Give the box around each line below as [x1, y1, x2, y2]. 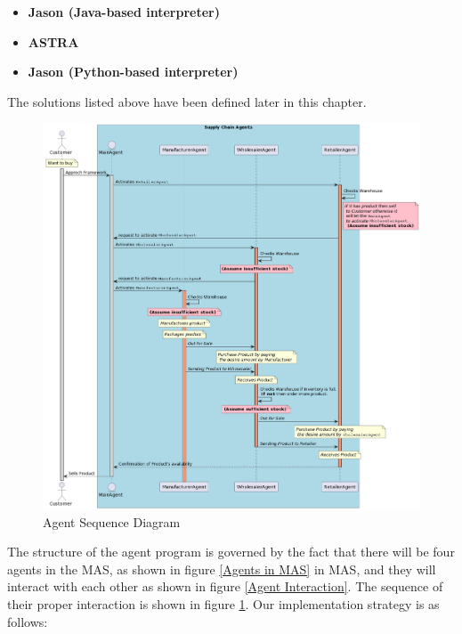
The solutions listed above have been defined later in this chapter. [7, 92, 367, 110]
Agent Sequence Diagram [43, 512, 181, 531]
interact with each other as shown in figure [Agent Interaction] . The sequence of [7, 577, 443, 596]
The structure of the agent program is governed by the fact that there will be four [7, 542, 455, 561]
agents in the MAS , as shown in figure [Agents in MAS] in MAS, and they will [7, 559, 436, 578]
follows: [7, 612, 48, 630]
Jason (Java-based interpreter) [28, 3, 220, 20]
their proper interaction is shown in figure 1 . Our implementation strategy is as [7, 595, 440, 614]
